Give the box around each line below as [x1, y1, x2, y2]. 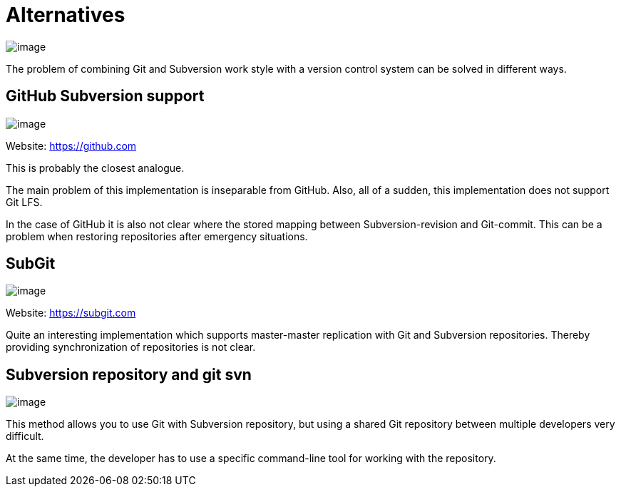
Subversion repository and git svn [6, 365, 252, 384]
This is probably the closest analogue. [6, 161, 185, 174]
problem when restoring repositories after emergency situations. [6, 230, 308, 242]
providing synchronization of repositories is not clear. [6, 341, 256, 354]
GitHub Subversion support [6, 87, 205, 106]
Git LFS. [6, 195, 43, 208]
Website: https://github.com [6, 139, 137, 152]
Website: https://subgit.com [6, 307, 136, 319]
